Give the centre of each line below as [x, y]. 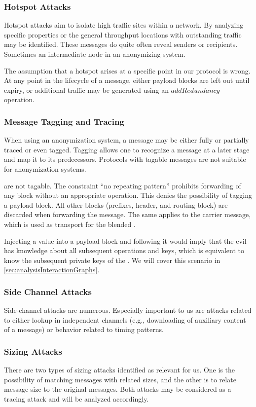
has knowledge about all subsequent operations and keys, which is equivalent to [124, 250]
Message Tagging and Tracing [64, 121]
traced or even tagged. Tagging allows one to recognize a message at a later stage [127, 149]
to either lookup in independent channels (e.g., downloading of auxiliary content [125, 319]
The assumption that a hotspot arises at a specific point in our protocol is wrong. [127, 70]
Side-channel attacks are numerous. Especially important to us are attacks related [128, 310]
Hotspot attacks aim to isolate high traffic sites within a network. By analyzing [124, 25]
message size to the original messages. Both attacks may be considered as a [118, 389]
